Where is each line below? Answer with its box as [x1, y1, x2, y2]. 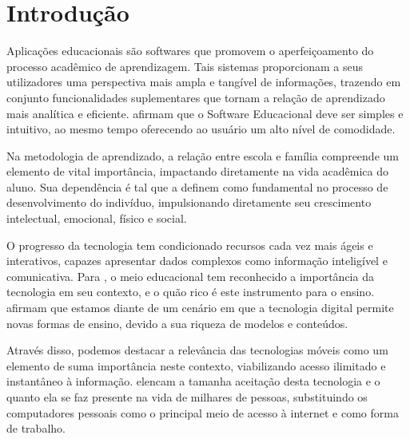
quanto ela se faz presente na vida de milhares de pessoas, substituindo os [6, 389, 368, 405]
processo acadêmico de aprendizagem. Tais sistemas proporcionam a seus [6, 57, 363, 74]
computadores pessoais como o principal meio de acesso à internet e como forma [6, 404, 399, 421]
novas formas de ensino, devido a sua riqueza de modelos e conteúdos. [6, 314, 348, 331]
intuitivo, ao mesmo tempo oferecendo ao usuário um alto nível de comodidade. [6, 121, 396, 137]
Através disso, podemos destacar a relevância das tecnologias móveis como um [6, 342, 388, 358]
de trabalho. [6, 420, 66, 437]
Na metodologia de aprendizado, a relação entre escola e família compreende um [6, 147, 399, 164]
